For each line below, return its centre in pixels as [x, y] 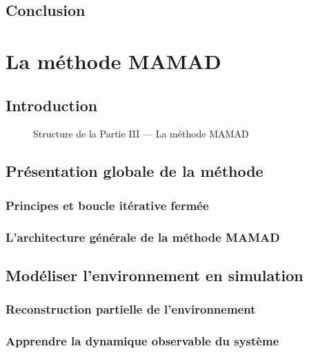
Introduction [52, 105]
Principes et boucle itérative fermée [107, 205]
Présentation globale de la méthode [134, 171]
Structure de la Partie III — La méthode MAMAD [141, 134]
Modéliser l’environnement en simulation [154, 275]
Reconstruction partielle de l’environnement [131, 309]
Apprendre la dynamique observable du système [142, 340]
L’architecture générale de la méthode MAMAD [143, 237]
